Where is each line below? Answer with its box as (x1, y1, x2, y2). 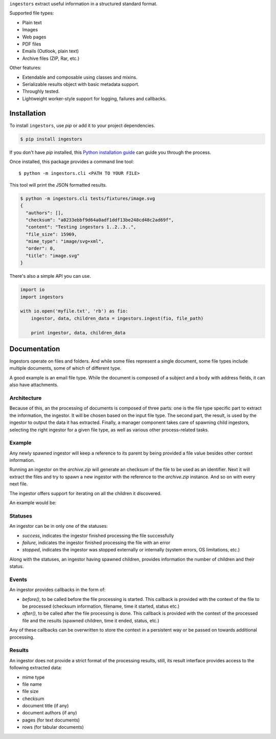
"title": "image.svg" (26, 253, 80, 258)
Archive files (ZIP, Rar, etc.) (22, 55, 80, 61)
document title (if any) (22, 703, 69, 709)
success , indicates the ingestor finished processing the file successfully (22, 532, 174, 539)
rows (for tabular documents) (22, 724, 84, 730)
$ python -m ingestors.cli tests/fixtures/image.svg (20, 195, 155, 201)
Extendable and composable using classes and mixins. (22, 74, 137, 80)
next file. (9, 481, 28, 487)
